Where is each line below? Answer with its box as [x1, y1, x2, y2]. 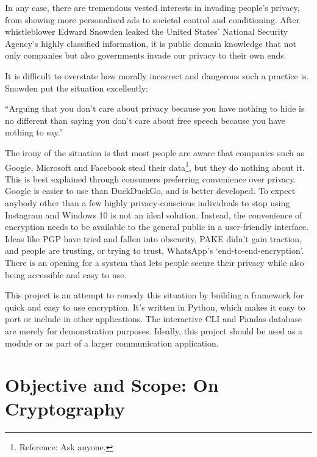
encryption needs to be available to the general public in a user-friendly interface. [5, 220, 309, 233]
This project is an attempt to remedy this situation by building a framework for [5, 289, 304, 301]
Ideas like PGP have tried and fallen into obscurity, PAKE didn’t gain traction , [5, 232, 302, 245]
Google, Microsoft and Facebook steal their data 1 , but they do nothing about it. [5, 159, 305, 173]
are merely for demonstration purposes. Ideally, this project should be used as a [5, 324, 303, 337]
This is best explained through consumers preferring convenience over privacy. [5, 172, 296, 185]
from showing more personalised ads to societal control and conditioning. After [5, 13, 300, 26]
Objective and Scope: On [5, 372, 219, 397]
